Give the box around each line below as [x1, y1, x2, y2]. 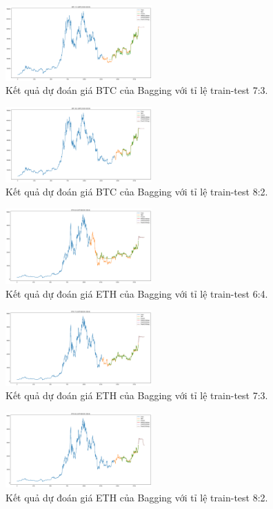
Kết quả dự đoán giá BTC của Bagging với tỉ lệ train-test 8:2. [6, 184, 268, 199]
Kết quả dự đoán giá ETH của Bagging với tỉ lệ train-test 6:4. [6, 286, 268, 300]
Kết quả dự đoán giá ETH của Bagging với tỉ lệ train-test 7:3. [6, 388, 268, 403]
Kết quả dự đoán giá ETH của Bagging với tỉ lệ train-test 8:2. [6, 490, 268, 504]
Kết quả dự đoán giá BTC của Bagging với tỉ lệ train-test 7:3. [6, 83, 268, 97]
